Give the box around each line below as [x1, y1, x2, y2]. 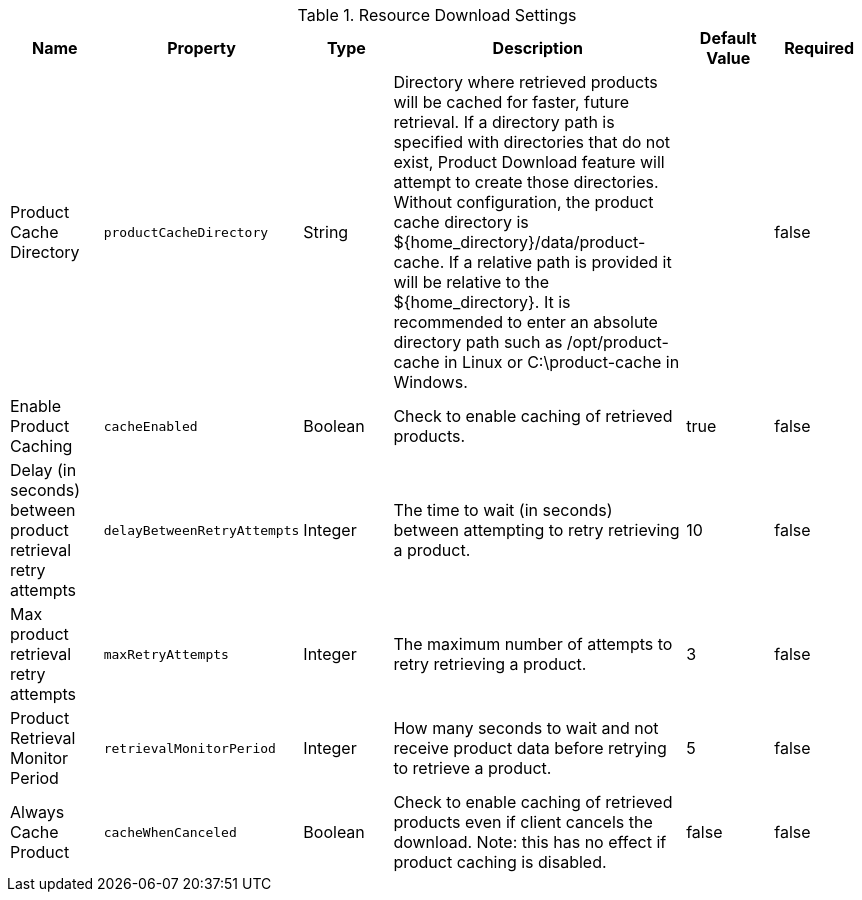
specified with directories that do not [393, 132, 671, 152]
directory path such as [393, 332, 563, 352]
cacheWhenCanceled [103, 824, 237, 840]
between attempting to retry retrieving [393, 520, 680, 540]
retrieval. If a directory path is [393, 112, 615, 132]
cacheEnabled [103, 418, 198, 434]
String [303, 222, 349, 242]
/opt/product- [566, 332, 669, 352]
